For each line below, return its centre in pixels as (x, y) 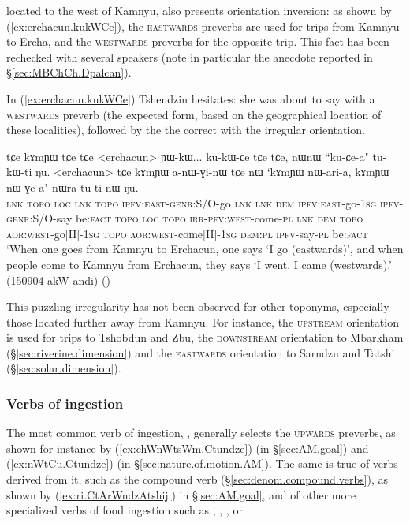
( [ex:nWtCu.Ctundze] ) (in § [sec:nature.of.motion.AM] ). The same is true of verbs (202, 463)
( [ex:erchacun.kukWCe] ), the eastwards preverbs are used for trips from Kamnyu (203, 26)
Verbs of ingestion (65, 403)
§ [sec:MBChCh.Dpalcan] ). (69, 72)
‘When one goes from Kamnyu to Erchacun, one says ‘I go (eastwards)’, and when (205, 249)
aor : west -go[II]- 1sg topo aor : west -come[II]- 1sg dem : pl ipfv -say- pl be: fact (187, 233)
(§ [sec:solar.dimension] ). (64, 368)
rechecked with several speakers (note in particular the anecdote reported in (190, 56)
